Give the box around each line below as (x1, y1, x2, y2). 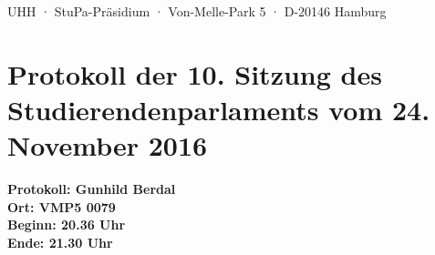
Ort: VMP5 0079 (7, 197, 116, 216)
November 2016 (7, 127, 208, 164)
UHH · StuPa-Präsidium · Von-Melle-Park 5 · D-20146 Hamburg (7, 2, 387, 20)
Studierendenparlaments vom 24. (7, 90, 430, 127)
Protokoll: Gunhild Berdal (7, 179, 176, 199)
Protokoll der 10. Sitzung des (7, 55, 382, 92)
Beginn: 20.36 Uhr (7, 215, 126, 234)
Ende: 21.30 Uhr (7, 232, 113, 251)
